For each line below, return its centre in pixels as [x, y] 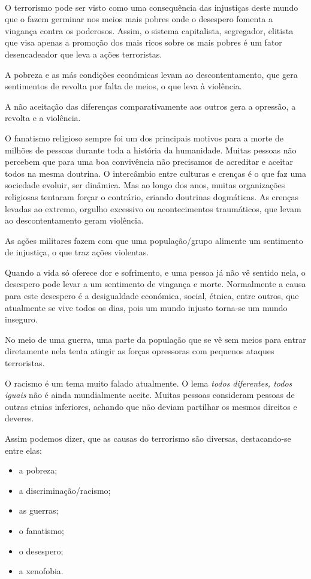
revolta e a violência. [43, 118]
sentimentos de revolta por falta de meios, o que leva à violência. [123, 86]
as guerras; [39, 510]
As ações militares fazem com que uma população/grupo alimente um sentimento [154, 240]
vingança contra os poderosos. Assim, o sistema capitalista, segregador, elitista [149, 30]
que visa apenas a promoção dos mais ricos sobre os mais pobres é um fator [144, 42]
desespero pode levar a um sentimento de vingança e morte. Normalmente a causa [155, 284]
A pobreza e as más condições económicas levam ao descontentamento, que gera [151, 74]
